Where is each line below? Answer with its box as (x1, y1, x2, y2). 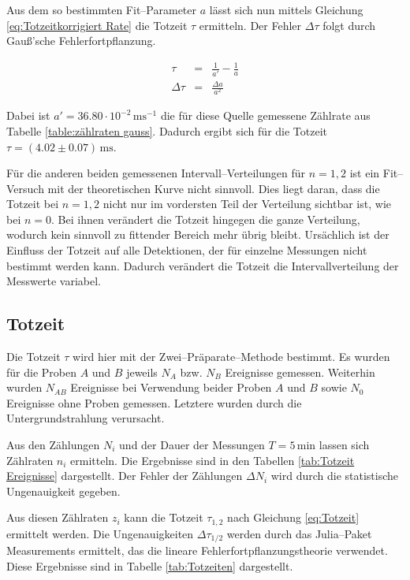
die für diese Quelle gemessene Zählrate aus (160, 107, 371, 124)
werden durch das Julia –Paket (226, 525, 372, 541)
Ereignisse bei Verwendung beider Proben (70, 379, 272, 396)
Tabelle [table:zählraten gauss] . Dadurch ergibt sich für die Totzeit (6, 122, 328, 139)
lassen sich (319, 437, 370, 453)
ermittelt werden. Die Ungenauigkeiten (6, 525, 194, 541)
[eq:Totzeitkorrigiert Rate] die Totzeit (6, 17, 188, 33)
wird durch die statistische (270, 467, 399, 484)
